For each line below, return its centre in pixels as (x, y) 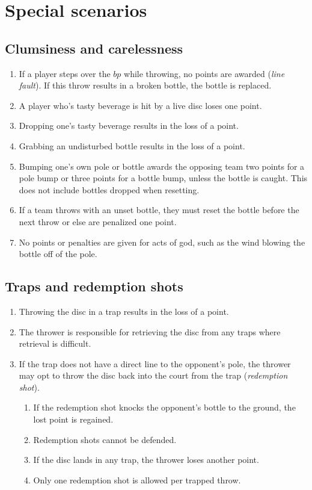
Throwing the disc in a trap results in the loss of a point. (124, 311)
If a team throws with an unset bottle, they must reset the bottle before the (159, 210)
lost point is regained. (73, 419)
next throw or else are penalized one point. (98, 221)
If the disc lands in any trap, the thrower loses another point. (146, 460)
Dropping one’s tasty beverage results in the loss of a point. (129, 126)
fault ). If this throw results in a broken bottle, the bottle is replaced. (145, 85)
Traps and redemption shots (94, 286)
